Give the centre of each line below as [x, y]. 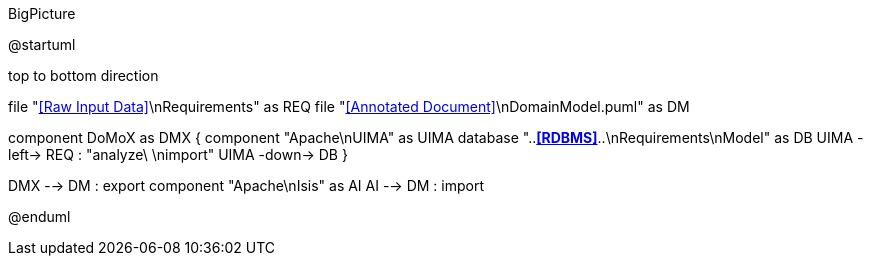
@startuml [42, 44]
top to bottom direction [83, 75]
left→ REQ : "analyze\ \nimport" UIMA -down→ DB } [178, 154]
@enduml [39, 216]
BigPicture [42, 13]
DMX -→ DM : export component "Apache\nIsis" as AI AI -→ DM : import [246, 185]
